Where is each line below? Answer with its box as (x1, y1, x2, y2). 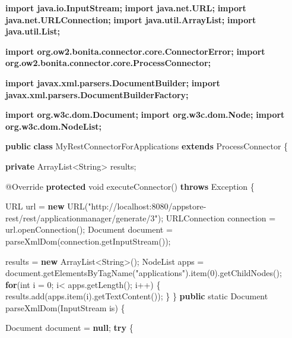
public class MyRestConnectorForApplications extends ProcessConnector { (5, 140, 288, 152)
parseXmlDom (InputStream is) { (5, 301, 125, 314)
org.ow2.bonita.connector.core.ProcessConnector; (5, 57, 211, 69)
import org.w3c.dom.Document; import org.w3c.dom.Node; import (5, 108, 285, 121)
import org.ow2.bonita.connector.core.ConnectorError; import (5, 45, 265, 57)
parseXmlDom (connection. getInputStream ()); (5, 234, 171, 247)
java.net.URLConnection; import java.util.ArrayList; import (5, 13, 256, 26)
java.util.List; (5, 25, 61, 37)
